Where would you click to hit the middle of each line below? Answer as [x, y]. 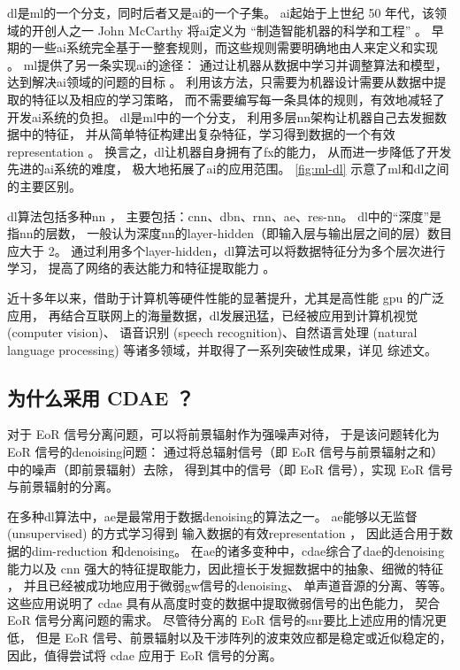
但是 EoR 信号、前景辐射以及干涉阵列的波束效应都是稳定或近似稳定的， [244, 638]
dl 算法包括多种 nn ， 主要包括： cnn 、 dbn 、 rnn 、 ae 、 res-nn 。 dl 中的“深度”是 [225, 216]
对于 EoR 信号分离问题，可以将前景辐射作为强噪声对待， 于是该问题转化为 [223, 434]
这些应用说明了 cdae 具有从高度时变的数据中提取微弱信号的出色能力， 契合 [224, 602]
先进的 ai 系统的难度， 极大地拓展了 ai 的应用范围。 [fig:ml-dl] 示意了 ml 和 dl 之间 [228, 169]
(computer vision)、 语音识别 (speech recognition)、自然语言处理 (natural [212, 332]
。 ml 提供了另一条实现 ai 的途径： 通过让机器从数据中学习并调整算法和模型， [227, 64]
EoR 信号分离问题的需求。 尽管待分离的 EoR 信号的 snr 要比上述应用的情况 [221, 620]
